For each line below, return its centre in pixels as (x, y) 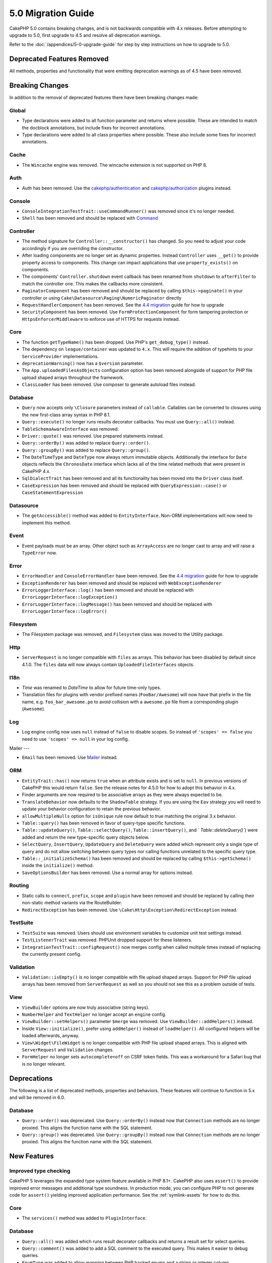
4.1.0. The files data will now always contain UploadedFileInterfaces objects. (108, 664)
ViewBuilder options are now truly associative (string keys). (86, 1007)
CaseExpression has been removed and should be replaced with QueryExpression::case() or (124, 485)
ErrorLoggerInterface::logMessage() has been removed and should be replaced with (117, 604)
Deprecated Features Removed (59, 59)
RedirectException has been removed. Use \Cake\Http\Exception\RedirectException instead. (130, 910)
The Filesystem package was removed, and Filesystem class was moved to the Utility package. (123, 635)
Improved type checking (40, 1171)
